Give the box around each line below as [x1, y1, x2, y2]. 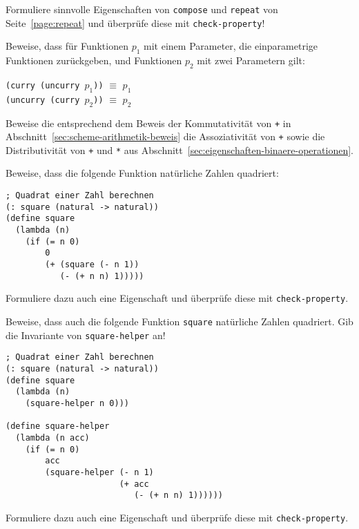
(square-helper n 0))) [25, 398, 129, 408]
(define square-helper [6, 421, 110, 432]
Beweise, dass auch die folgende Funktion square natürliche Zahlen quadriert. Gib [6, 314, 353, 328]
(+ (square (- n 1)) [45, 260, 139, 269]
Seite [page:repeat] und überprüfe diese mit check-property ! [6, 15, 265, 30]
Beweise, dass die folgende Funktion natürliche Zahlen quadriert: [6, 166, 279, 180]
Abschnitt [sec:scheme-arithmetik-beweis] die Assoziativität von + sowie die [6, 129, 325, 144]
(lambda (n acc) [15, 432, 90, 443]
